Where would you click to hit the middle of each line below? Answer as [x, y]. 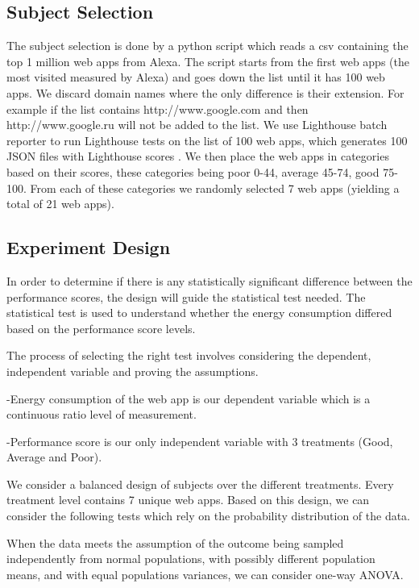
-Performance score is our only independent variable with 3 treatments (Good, [200, 441]
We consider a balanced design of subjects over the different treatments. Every [200, 484]
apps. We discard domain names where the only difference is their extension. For [205, 92]
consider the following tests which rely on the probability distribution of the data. [209, 516]
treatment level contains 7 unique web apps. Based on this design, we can [188, 500]
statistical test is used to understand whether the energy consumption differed [199, 313]
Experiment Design [89, 247]
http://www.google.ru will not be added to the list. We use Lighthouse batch [197, 125]
